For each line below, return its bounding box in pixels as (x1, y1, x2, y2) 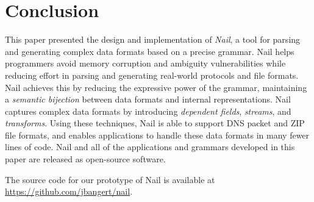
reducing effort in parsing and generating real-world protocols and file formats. (5, 68, 299, 81)
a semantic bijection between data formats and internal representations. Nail (5, 93, 291, 106)
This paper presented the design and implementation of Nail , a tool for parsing (5, 33, 301, 46)
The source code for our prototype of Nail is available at (5, 173, 215, 186)
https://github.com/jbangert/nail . (5, 185, 133, 198)
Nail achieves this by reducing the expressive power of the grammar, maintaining (5, 81, 307, 93)
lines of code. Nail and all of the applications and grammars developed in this (5, 140, 295, 153)
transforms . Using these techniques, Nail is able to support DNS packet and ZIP (5, 117, 305, 129)
